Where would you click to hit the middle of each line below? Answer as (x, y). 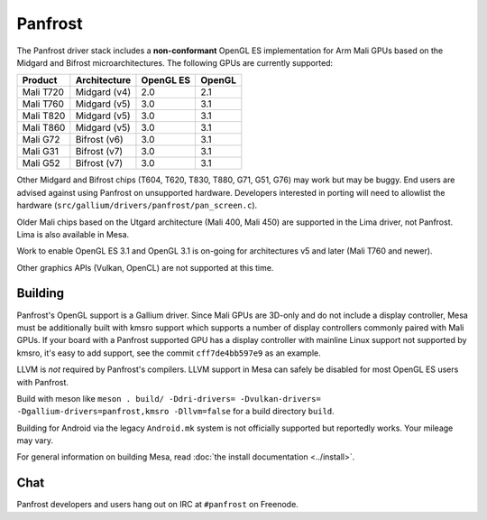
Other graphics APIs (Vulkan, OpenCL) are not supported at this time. (145, 267)
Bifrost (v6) (99, 140)
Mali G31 (40, 152)
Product (40, 80)
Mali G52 (41, 163)
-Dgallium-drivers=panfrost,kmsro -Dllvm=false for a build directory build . (176, 412)
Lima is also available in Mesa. (73, 234)
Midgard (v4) (103, 92)
